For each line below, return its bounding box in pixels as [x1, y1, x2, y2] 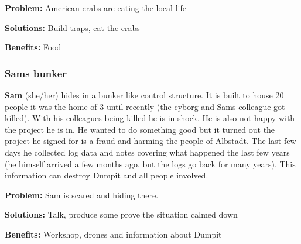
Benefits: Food [5, 41, 61, 53]
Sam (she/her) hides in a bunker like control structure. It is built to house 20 [5, 89, 284, 101]
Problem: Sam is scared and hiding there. [5, 188, 159, 201]
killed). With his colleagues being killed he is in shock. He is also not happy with [5, 112, 295, 124]
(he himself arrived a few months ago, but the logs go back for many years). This [5, 157, 296, 170]
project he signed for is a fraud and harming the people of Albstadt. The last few [5, 135, 296, 147]
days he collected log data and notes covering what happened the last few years [5, 146, 290, 158]
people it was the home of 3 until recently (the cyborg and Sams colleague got [5, 100, 285, 112]
